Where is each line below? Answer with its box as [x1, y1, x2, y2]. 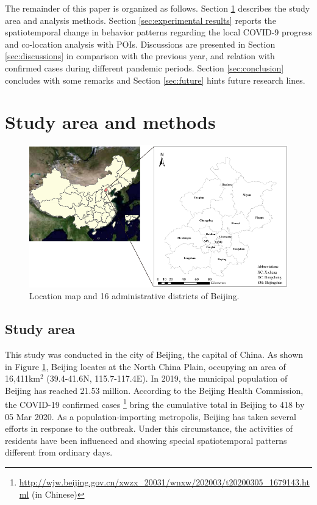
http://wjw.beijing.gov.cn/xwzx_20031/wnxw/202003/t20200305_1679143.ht [19, 476, 310, 488]
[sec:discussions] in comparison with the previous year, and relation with [5, 49, 275, 62]
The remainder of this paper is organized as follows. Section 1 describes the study [5, 2, 310, 14]
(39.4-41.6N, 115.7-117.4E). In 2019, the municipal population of [46, 372, 288, 385]
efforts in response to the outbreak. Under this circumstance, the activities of [5, 422, 293, 435]
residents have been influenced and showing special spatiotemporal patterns [5, 434, 287, 446]
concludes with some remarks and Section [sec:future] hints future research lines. [5, 73, 305, 86]
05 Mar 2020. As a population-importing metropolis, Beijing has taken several [5, 410, 296, 423]
